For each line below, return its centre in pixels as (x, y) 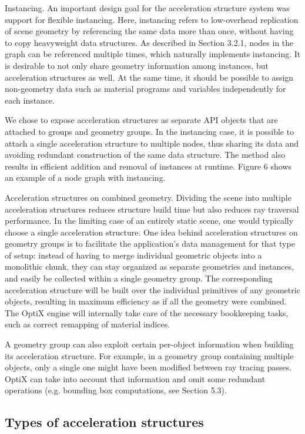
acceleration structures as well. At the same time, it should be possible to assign (149, 77)
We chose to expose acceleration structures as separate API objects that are (141, 120)
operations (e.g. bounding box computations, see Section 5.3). (116, 390)
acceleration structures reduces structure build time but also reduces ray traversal (152, 209)
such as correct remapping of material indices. (88, 324)
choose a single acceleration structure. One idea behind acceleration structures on (151, 232)
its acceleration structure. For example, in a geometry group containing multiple (149, 355)
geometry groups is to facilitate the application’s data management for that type (150, 243)
